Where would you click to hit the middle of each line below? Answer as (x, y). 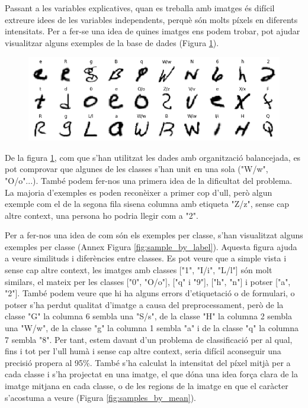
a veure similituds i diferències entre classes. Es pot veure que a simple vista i (146, 258)
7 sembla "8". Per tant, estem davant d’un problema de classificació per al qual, (149, 339)
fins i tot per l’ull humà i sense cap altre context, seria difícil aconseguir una (143, 351)
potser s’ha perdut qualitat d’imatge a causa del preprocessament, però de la (144, 304)
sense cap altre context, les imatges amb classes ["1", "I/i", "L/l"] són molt (139, 270)
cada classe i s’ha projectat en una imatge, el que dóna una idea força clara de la (151, 374)
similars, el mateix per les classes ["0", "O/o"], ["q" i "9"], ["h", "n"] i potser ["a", (148, 281)
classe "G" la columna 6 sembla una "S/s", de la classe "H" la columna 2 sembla (149, 316)
